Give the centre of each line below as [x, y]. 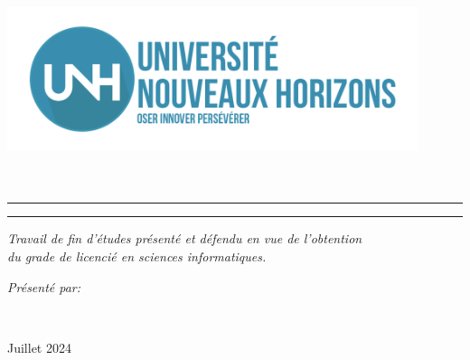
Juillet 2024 [39, 347]
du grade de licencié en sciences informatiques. [137, 256]
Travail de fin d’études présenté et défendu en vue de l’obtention [185, 238]
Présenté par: [44, 286]
